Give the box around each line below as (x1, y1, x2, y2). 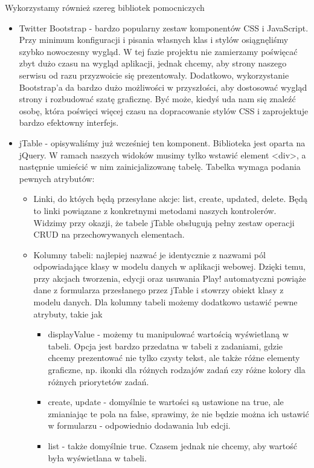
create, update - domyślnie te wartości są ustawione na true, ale (48, 395, 284, 408)
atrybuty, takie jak (33, 307, 103, 320)
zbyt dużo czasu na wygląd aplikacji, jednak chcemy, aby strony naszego (19, 57, 287, 70)
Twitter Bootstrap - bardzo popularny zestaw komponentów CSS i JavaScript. (19, 21, 309, 34)
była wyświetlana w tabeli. (48, 451, 147, 464)
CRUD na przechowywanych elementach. (33, 228, 185, 241)
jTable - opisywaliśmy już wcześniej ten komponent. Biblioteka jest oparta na (19, 136, 306, 149)
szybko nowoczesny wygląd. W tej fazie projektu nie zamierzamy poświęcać (19, 45, 298, 57)
